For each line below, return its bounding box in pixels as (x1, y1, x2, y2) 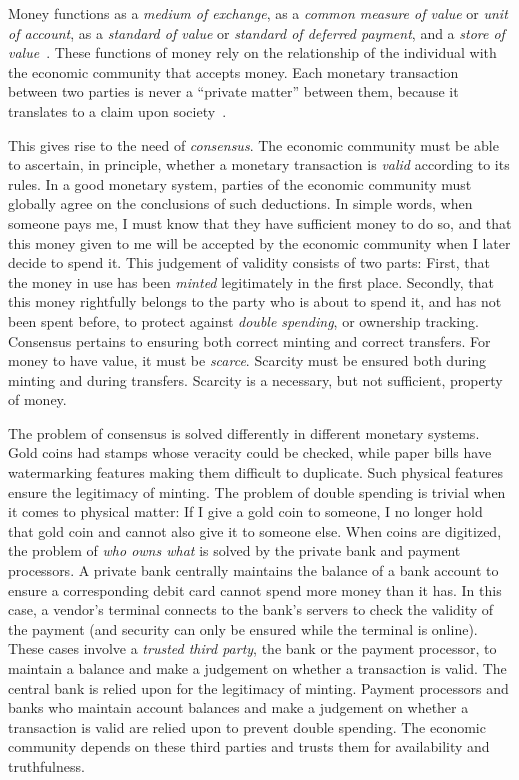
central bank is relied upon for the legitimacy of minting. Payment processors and (8, 677, 509, 698)
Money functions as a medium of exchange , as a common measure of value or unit (8, 3, 508, 23)
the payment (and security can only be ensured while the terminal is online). (8, 618, 478, 639)
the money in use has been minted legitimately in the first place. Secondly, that (8, 271, 494, 292)
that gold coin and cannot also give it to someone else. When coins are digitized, (8, 520, 502, 541)
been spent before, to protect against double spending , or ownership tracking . (8, 310, 479, 331)
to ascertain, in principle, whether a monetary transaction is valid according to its (8, 154, 510, 175)
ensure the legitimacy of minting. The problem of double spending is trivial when (8, 481, 506, 502)
